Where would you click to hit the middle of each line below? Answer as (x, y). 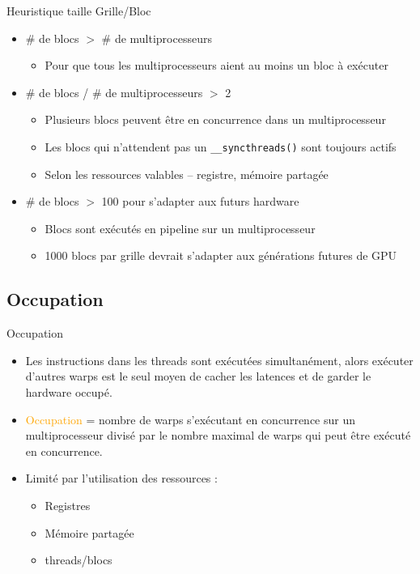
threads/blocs (78, 560)
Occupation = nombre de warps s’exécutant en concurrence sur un (190, 419)
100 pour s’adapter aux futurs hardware (200, 201)
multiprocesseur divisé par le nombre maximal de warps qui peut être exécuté (218, 435)
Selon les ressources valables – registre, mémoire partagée (187, 174)
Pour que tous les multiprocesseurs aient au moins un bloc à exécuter (216, 65)
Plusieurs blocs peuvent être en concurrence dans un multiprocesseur (215, 119)
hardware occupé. (69, 391)
